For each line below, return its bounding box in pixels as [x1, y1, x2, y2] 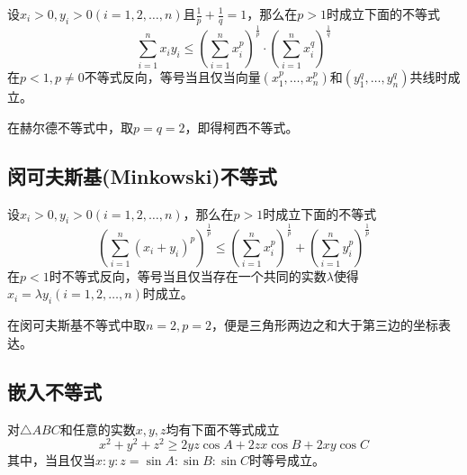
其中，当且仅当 [7, 451, 95, 470]
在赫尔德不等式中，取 [7, 117, 133, 136]
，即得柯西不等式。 [184, 117, 299, 136]
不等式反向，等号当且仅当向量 [84, 68, 261, 87]
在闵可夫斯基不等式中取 [7, 315, 146, 334]
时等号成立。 [249, 451, 326, 470]
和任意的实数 [59, 419, 136, 438]
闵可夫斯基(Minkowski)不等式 [7, 161, 277, 189]
